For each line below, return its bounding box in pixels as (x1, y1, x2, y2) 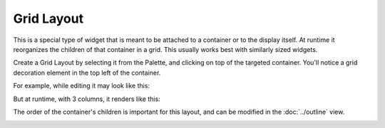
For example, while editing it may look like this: (13, 82, 150, 90)
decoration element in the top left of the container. (13, 68, 161, 77)
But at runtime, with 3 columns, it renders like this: (13, 95, 160, 103)
